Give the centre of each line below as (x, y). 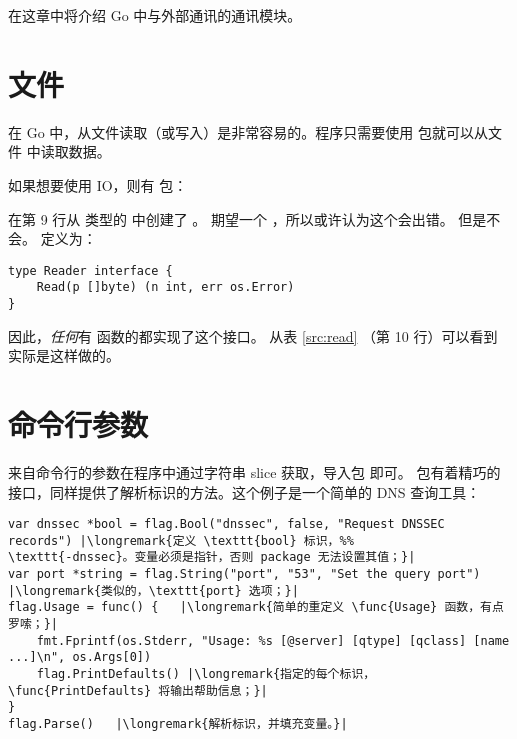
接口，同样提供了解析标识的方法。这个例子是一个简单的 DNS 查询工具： (244, 491)
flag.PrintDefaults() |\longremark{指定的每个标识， (206, 674)
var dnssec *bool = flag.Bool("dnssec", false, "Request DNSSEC (226, 524)
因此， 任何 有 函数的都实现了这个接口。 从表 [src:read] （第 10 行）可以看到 (253, 335)
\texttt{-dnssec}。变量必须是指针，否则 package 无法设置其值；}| (212, 557)
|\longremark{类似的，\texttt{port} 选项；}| (153, 590)
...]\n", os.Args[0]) (80, 657)
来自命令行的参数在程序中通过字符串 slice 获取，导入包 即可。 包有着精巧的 (254, 471)
